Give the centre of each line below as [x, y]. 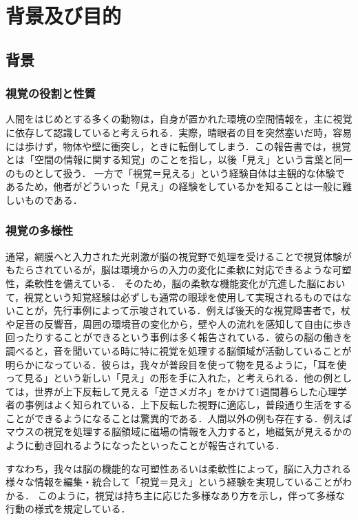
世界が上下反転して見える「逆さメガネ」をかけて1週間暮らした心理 [186, 391]
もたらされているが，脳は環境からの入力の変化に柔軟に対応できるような [169, 270]
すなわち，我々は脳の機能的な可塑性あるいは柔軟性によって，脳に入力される [178, 468]
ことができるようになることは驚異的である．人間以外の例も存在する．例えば [179, 418]
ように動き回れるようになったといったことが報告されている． [145, 445]
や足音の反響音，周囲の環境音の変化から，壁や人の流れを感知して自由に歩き [179, 323]
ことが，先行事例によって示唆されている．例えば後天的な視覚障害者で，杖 [183, 310]
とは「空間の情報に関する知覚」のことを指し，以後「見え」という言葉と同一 [179, 159]
